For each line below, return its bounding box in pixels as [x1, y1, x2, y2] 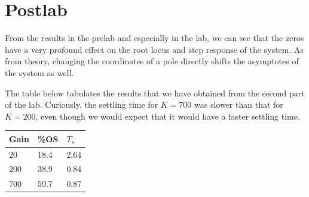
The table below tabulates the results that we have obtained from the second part [5, 86, 305, 99]
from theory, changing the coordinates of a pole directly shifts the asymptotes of [5, 55, 299, 67]
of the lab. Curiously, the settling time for [5, 98, 158, 111]
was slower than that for [194, 98, 283, 111]
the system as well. [5, 66, 74, 79]
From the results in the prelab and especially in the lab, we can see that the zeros [5, 32, 304, 44]
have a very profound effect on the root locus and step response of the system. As [5, 43, 304, 55]
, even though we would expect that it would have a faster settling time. [35, 110, 300, 122]
